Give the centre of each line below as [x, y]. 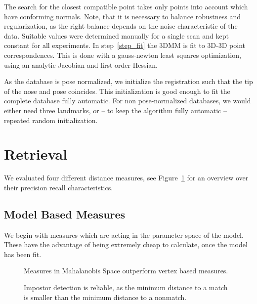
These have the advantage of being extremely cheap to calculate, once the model [126, 244]
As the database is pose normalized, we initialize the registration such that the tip [128, 81]
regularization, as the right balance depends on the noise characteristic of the [121, 26]
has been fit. [23, 254]
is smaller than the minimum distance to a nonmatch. [105, 297]
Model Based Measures [65, 214]
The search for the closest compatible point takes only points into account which [126, 6]
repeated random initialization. [51, 120]
